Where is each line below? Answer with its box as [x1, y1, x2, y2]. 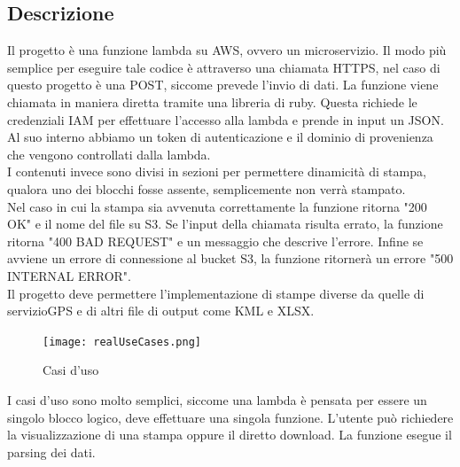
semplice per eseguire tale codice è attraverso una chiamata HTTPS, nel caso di [7, 58, 441, 76]
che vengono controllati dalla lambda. [7, 144, 211, 163]
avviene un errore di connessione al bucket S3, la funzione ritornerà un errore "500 [7, 249, 454, 268]
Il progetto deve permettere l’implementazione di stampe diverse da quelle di [7, 284, 425, 302]
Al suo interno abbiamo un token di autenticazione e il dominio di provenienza [7, 128, 433, 146]
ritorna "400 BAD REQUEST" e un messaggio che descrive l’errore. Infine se [7, 231, 424, 250]
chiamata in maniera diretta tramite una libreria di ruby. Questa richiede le [7, 92, 417, 111]
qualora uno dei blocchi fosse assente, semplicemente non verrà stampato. [7, 179, 406, 198]
